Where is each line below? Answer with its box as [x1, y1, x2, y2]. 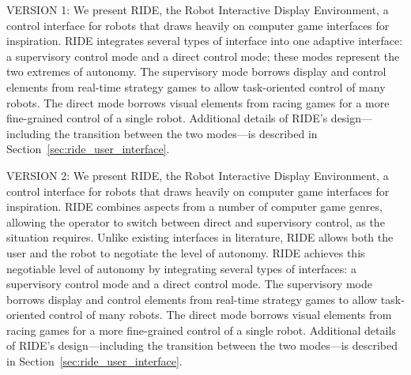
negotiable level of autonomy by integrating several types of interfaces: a [6, 260, 356, 276]
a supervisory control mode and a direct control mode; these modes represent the [6, 47, 400, 64]
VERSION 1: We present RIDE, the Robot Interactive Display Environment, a [6, 2, 389, 17]
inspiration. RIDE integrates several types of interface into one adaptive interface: [6, 32, 403, 49]
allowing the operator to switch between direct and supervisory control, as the [6, 213, 385, 230]
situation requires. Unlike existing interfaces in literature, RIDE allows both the [6, 229, 394, 246]
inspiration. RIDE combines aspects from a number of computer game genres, [6, 198, 383, 215]
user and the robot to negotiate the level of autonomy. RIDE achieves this [6, 244, 365, 261]
